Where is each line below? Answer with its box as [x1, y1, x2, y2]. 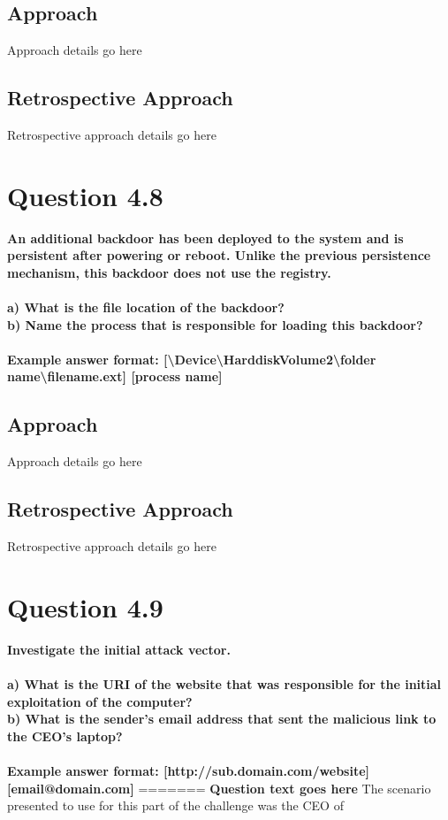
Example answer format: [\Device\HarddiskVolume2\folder [7, 349, 376, 368]
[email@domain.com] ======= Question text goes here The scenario [7, 778, 431, 797]
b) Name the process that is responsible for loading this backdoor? [7, 315, 423, 333]
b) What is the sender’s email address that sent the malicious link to [7, 709, 437, 728]
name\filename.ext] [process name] [7, 367, 223, 386]
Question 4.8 [7, 177, 163, 213]
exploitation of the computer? [7, 692, 193, 710]
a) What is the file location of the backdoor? [7, 298, 285, 317]
